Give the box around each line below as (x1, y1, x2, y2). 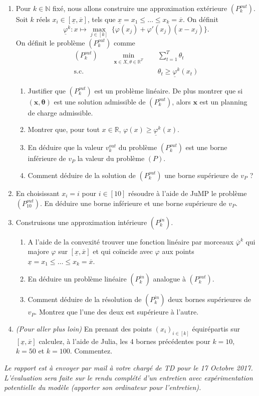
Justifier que (28, 85, 66, 95)
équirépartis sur (192, 323, 240, 333)
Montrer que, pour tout (28, 124, 100, 134)
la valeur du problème (77, 153, 145, 163)
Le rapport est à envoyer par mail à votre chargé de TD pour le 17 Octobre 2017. (4, 362, 253, 372)
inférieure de (28, 153, 66, 163)
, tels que (87, 14, 116, 24)
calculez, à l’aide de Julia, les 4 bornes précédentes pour (39, 335, 210, 346)
